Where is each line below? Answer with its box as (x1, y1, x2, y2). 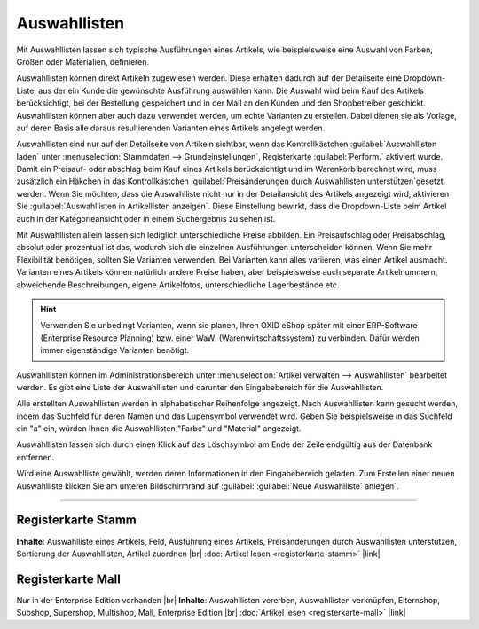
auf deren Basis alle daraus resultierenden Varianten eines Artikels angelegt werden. (16, 122, 326, 133)
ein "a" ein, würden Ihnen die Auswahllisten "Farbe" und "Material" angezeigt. (16, 423, 302, 434)
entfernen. (16, 452, 55, 462)
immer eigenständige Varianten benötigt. (40, 345, 190, 356)
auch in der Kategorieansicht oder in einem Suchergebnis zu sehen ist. (16, 213, 276, 224)
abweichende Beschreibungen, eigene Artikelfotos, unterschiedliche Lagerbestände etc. (16, 279, 340, 290)
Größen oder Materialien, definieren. (16, 56, 150, 67)
